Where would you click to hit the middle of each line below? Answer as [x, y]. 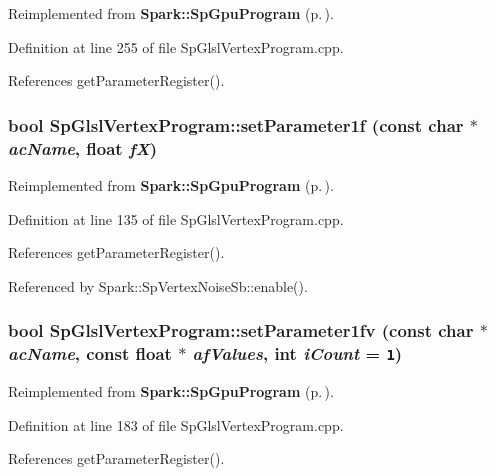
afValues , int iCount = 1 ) [297, 353]
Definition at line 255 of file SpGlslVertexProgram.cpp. [176, 46]
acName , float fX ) [82, 147]
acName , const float [90, 353]
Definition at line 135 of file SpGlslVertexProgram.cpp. [176, 218]
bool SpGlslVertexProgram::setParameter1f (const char [236, 124]
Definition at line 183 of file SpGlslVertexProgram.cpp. [176, 424]
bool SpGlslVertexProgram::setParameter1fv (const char [241, 330]
